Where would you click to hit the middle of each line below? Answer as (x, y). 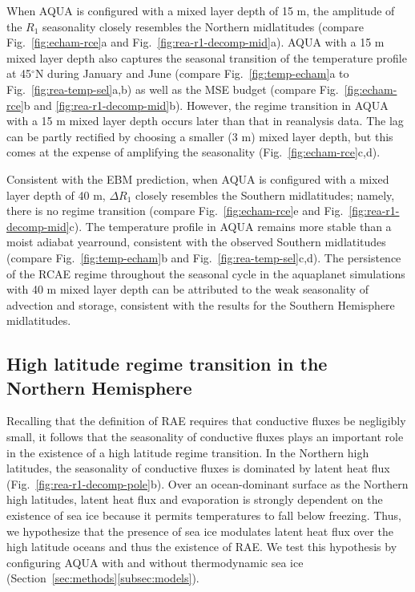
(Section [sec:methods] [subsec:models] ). (103, 578)
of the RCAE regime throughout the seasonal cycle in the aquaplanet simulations (206, 273)
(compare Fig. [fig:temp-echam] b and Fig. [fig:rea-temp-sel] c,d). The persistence (204, 257)
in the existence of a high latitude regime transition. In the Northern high (188, 452)
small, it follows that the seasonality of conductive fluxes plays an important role (205, 437)
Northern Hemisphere (99, 387)
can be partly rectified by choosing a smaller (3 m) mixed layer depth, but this (200, 136)
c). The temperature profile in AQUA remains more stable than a (230, 226)
